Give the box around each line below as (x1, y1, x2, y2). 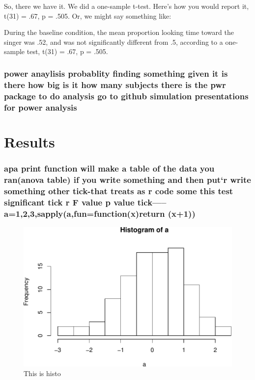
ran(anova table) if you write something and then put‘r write (4, 173, 251, 185)
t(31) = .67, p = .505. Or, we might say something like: (4, 10, 171, 21)
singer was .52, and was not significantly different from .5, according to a (4, 36, 223, 47)
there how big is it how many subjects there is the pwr (4, 78, 226, 90)
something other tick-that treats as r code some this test (4, 184, 233, 197)
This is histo (24, 368, 61, 379)
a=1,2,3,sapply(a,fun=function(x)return (4, 207, 165, 219)
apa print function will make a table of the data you (4, 162, 215, 174)
